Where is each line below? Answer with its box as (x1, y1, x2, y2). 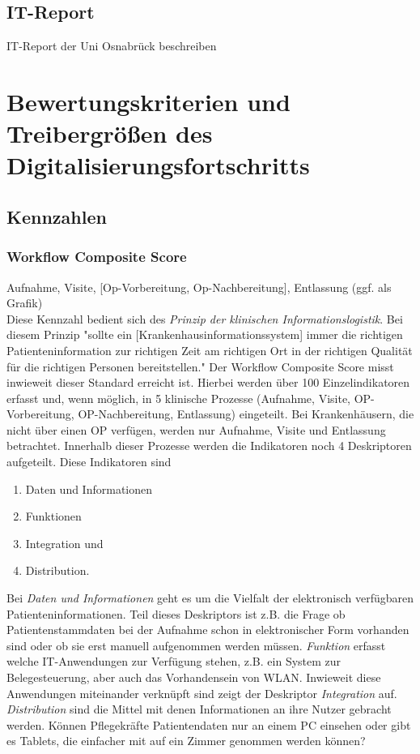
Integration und (25, 534, 104, 551)
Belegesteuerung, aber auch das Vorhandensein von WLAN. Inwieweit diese (6, 669, 381, 686)
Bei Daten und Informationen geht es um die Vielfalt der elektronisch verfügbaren (6, 589, 414, 606)
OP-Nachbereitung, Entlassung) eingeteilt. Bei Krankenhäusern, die (78, 405, 414, 422)
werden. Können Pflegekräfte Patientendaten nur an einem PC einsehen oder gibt (6, 716, 411, 733)
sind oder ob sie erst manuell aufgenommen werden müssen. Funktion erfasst (6, 636, 386, 653)
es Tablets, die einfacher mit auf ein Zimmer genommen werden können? (6, 732, 366, 749)
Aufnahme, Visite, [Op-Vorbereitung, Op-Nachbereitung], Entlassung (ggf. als (6, 278, 392, 295)
